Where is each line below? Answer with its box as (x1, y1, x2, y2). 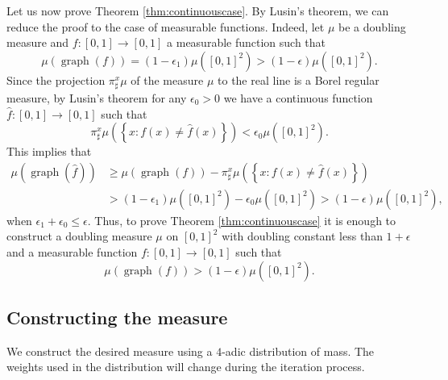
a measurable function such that (167, 34, 326, 51)
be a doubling (338, 18, 406, 35)
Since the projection (6, 71, 106, 88)
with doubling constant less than (222, 228, 383, 244)
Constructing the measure (6, 304, 228, 329)
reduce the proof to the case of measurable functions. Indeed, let (6, 18, 325, 35)
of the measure (131, 71, 204, 88)
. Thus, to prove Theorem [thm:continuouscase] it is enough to (87, 211, 396, 228)
